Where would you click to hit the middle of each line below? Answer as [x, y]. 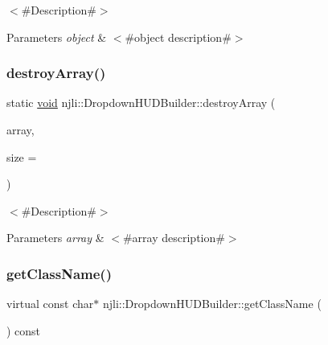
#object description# [178, 37]
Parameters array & [55, 238]
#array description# [174, 238]
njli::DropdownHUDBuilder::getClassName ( [212, 304]
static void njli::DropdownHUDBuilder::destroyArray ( [141, 103]
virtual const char [50, 304]
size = [22, 156]
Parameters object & [57, 37]
